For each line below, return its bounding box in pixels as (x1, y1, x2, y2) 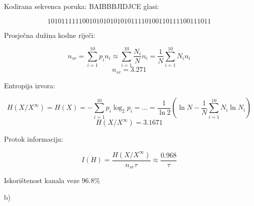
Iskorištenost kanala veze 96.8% (4, 175, 100, 186)
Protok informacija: (4, 134, 63, 144)
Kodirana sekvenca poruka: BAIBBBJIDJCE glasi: (4, 1, 159, 11)
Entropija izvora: (4, 80, 55, 90)
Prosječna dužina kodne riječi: (4, 29, 95, 40)
